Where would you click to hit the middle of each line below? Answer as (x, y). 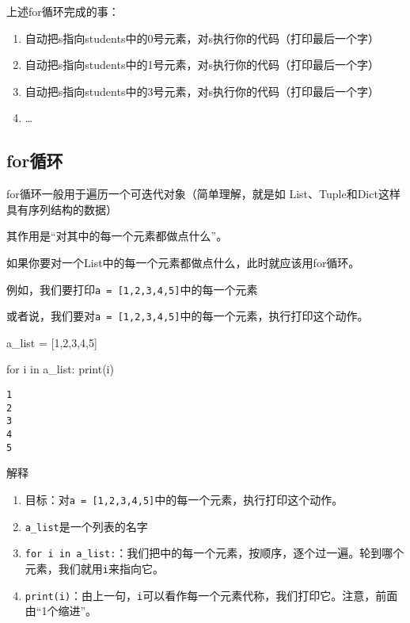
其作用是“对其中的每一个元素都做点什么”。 (117, 236)
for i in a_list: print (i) (60, 369)
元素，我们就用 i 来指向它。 (94, 568)
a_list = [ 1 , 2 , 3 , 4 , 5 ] (52, 342)
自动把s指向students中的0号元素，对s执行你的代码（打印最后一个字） (202, 38)
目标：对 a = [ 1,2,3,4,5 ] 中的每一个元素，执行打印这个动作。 (184, 499)
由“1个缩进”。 (61, 611)
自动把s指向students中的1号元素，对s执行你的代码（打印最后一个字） (202, 65)
